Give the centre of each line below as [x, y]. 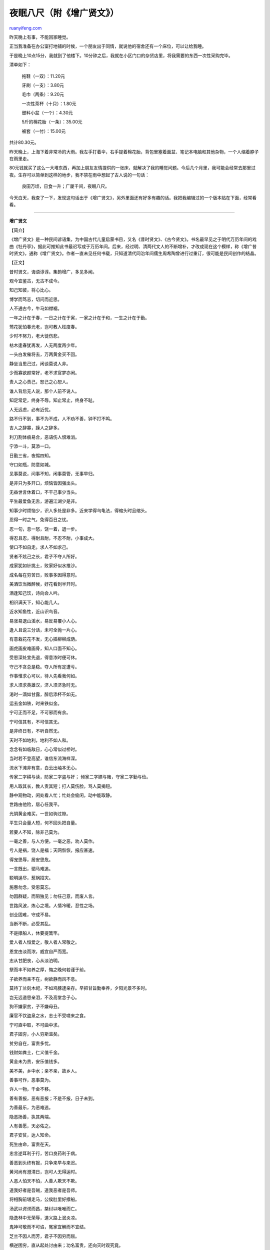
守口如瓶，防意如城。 [31, 464]
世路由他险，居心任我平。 [35, 804]
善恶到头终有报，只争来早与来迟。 [44, 1162]
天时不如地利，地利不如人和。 [40, 740]
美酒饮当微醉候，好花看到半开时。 [44, 584]
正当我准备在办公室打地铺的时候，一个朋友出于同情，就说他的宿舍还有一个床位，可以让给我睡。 [108, 46]
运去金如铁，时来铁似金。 [35, 703]
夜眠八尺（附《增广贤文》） [64, 13]
